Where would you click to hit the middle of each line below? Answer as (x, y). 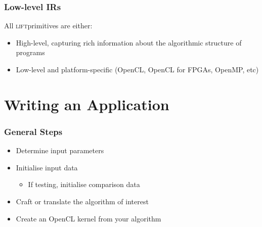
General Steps (33, 131)
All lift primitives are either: (48, 26)
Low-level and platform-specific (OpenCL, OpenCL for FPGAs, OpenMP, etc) (137, 69)
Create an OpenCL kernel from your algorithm (89, 218)
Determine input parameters (60, 150)
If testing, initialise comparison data (84, 184)
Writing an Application (87, 104)
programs (30, 52)
